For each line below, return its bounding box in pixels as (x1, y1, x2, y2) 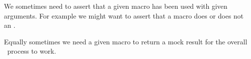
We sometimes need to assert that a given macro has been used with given (4, 1, 227, 11)
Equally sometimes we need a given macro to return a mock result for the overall (4, 36, 248, 46)
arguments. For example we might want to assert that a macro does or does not (4, 10, 244, 20)
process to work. (7, 46, 56, 56)
